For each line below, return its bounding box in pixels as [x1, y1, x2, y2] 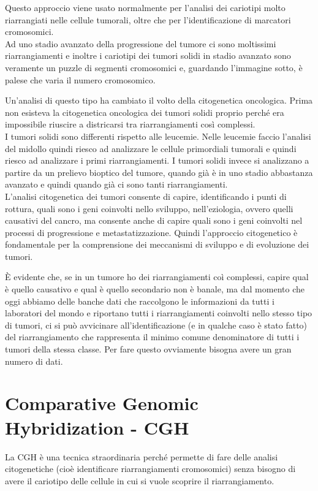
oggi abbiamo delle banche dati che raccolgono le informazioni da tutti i [5, 294, 274, 307]
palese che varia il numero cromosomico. [5, 73, 156, 86]
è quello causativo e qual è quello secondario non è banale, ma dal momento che [5, 283, 305, 295]
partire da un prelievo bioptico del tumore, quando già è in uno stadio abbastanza [5, 166, 313, 178]
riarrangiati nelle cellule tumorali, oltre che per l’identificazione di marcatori [5, 13, 291, 26]
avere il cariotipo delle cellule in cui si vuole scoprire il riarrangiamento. [5, 474, 274, 487]
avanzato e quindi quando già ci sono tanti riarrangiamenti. [5, 178, 228, 191]
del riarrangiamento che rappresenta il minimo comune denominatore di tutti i [5, 330, 300, 343]
